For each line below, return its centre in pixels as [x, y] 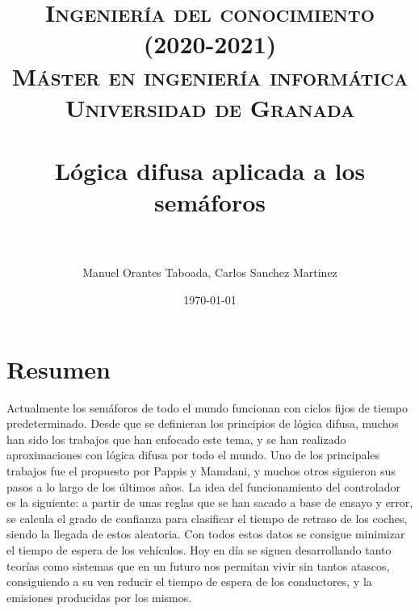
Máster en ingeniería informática [210, 75]
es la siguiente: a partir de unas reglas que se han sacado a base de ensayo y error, [210, 502]
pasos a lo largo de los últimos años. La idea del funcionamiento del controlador [203, 486]
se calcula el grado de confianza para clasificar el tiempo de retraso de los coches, [207, 518]
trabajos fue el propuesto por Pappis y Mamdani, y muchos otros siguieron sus [201, 470]
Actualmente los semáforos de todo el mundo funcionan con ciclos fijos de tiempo [207, 407]
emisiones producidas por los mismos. [99, 597]
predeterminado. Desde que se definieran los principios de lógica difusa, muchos [203, 423]
